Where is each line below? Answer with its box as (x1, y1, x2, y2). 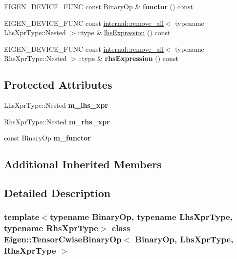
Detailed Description (4, 185, 111, 200)
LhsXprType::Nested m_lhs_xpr (4, 100, 108, 110)
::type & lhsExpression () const (77, 27, 171, 38)
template (4, 211, 40, 223)
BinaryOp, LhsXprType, (135, 233, 234, 245)
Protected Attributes (4, 77, 112, 92)
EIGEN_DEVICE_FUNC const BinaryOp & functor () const (4, 1, 194, 11)
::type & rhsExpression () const (78, 53, 178, 63)
